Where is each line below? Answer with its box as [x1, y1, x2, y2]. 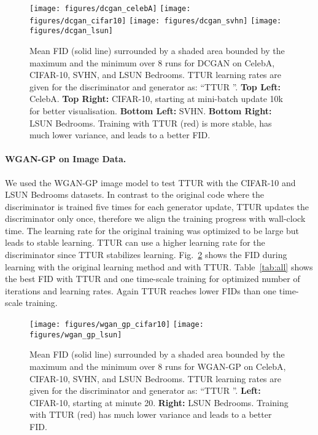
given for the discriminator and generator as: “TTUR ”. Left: [29, 384, 261, 397]
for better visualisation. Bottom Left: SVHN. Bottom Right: [29, 104, 272, 117]
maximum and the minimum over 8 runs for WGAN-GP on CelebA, [29, 359, 286, 372]
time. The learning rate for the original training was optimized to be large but [5, 224, 300, 237]
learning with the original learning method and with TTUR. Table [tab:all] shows [5, 260, 313, 273]
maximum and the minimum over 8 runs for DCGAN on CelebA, [29, 56, 275, 69]
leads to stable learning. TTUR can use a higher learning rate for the [5, 236, 265, 249]
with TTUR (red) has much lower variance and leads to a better [29, 408, 272, 421]
